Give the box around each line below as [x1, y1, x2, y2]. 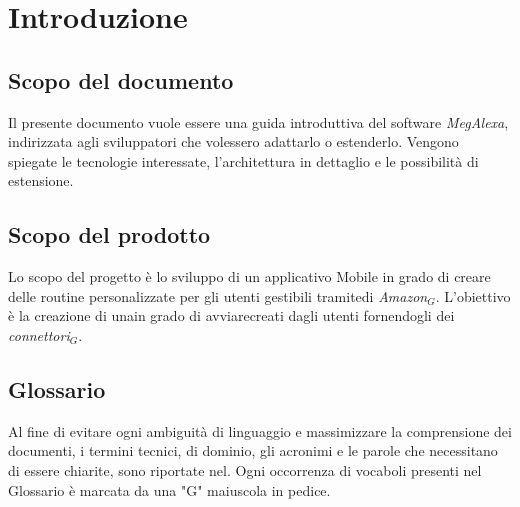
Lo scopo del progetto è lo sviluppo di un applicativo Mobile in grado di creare [8, 266, 491, 287]
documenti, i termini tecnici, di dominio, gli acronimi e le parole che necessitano [8, 440, 498, 461]
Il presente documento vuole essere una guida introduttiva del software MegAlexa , [8, 111, 509, 132]
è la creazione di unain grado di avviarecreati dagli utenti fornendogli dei [8, 305, 455, 326]
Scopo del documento [8, 64, 234, 95]
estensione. [8, 170, 74, 191]
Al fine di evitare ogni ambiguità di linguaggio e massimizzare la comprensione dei [8, 420, 512, 441]
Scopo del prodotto [8, 219, 211, 250]
